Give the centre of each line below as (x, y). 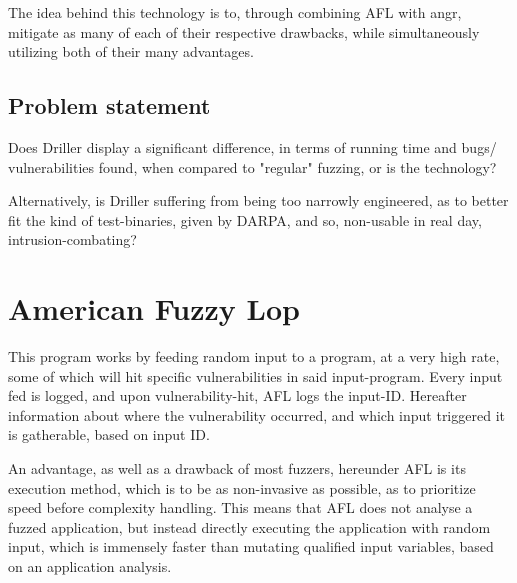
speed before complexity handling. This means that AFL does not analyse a (240, 507)
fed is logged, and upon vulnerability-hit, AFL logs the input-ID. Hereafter (237, 395)
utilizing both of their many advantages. (131, 51)
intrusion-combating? (72, 239)
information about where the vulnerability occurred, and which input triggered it (256, 414)
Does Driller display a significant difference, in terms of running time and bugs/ (252, 146)
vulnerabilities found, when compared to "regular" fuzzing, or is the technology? (252, 166)
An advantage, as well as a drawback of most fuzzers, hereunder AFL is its (237, 468)
